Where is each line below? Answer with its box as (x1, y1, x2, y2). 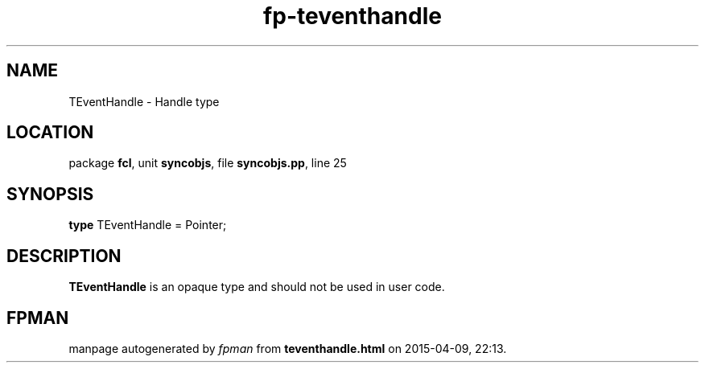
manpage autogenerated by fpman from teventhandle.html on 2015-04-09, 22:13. (68, 341, 507, 355)
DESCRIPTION (6, 245, 122, 266)
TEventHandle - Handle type (68, 94, 220, 109)
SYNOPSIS (6, 183, 94, 204)
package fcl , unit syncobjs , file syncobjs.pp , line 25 (68, 156, 347, 170)
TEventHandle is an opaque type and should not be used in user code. (68, 280, 445, 294)
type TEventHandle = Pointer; (68, 218, 227, 232)
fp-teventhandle (263, 2, 442, 30)
